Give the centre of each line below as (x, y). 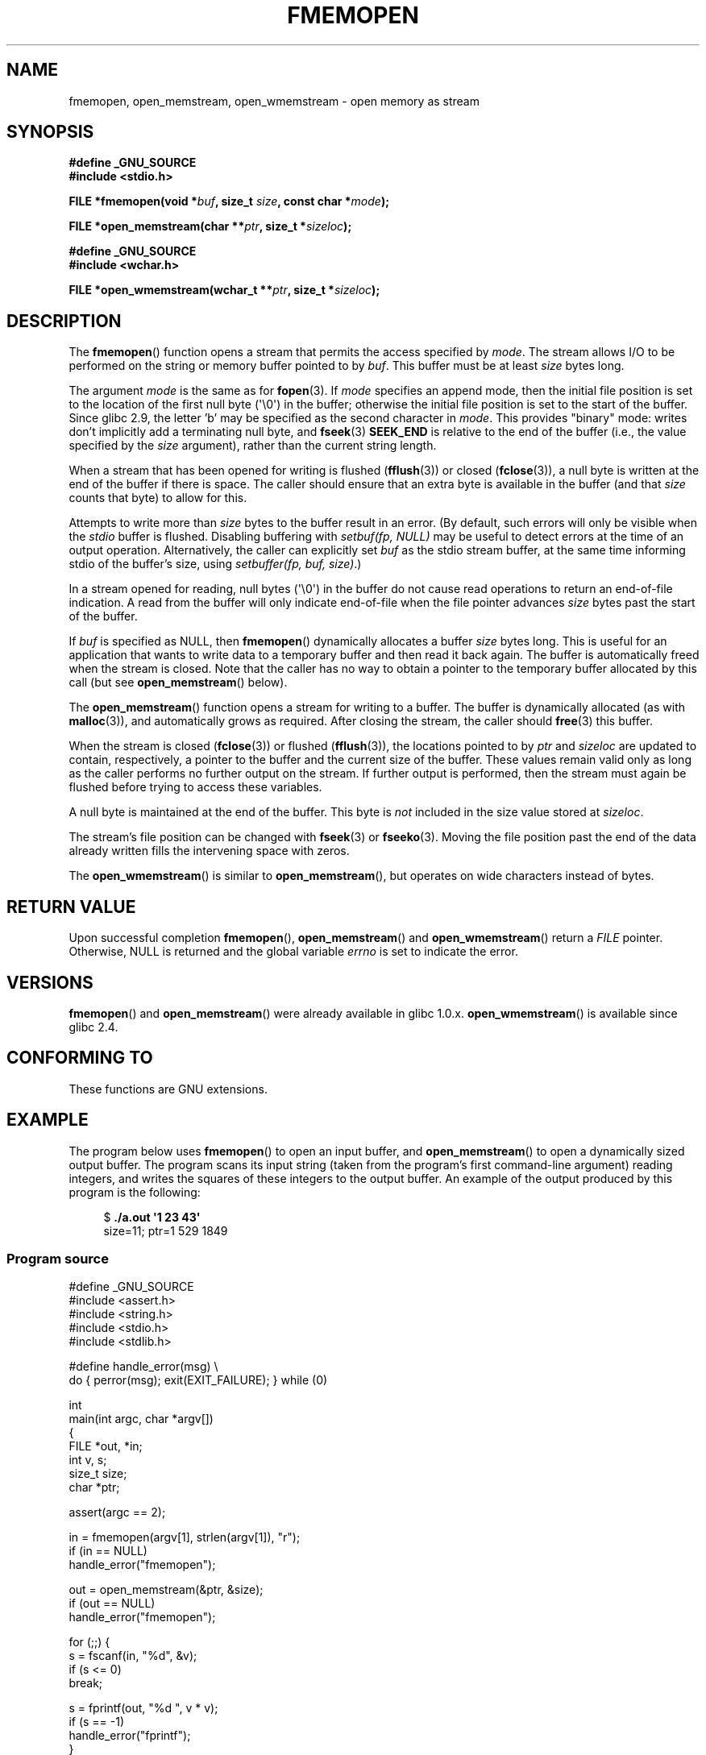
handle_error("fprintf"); (130, 1736)
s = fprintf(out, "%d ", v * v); (143, 1708)
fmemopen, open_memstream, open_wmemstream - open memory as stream (274, 101)
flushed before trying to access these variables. (195, 787)
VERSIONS (50, 982)
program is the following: (135, 1192)
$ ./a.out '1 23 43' (152, 1217)
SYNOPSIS (50, 132)
